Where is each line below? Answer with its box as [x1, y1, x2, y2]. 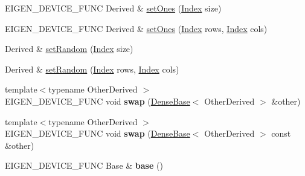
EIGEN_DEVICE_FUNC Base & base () [5, 159, 163, 172]
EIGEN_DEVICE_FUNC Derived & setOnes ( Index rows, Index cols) [5, 22, 268, 34]
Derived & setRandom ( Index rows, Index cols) [5, 62, 179, 75]
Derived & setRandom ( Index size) [5, 42, 133, 55]
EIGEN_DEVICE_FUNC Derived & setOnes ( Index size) [5, 2, 222, 14]
